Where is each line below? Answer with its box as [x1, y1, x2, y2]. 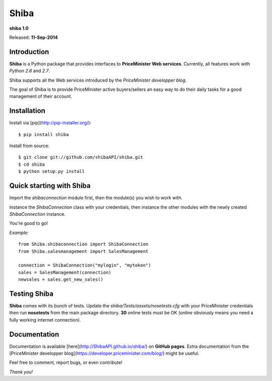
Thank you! [9, 368, 33, 375]
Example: [9, 229, 29, 235]
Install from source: [9, 143, 50, 149]
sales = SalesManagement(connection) [18, 270, 112, 275]
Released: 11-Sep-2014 [9, 34, 58, 40]
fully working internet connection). [9, 316, 81, 323]
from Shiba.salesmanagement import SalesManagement [18, 248, 149, 254]
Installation [9, 106, 45, 115]
